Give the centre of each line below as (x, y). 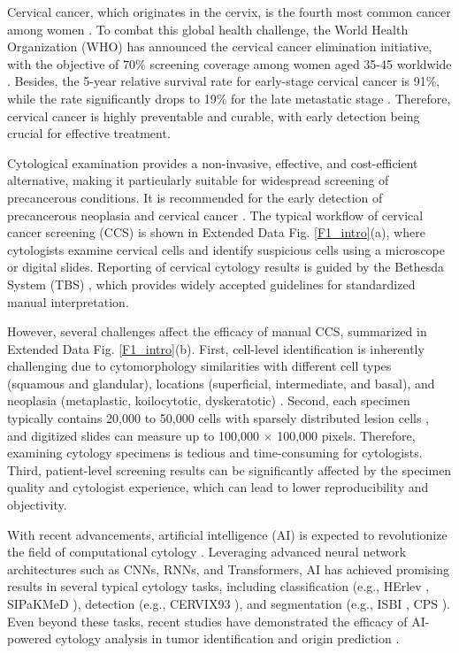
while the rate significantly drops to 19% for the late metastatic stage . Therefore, (229, 98)
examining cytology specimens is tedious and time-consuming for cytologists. (215, 453)
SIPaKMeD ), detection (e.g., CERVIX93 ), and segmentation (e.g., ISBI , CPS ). (229, 603)
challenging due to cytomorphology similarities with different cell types (199, 366)
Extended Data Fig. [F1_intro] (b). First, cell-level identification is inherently (216, 348)
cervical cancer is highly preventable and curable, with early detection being (214, 115)
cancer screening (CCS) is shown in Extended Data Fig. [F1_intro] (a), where (216, 232)
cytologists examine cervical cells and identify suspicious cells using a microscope (226, 249)
